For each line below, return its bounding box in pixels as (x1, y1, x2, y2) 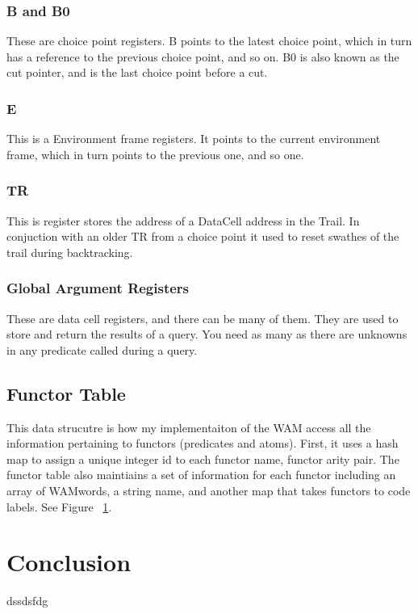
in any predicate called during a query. (6, 341, 198, 358)
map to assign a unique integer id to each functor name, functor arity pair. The (6, 450, 399, 467)
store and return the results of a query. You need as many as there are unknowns (6, 326, 408, 343)
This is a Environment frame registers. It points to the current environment (6, 130, 381, 147)
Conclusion (6, 545, 132, 578)
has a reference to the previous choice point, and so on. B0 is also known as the (6, 48, 399, 65)
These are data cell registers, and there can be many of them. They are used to (6, 309, 399, 326)
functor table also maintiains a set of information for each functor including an (6, 466, 396, 483)
